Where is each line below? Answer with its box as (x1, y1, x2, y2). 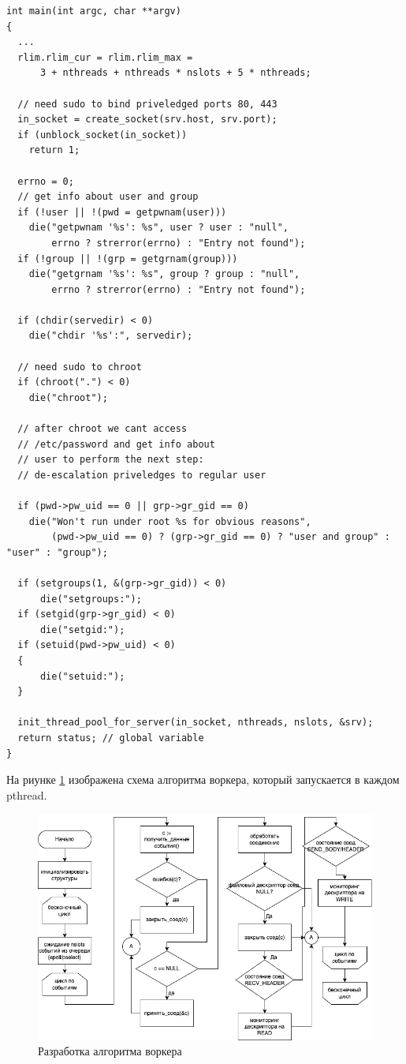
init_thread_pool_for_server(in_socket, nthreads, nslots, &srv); (17, 717, 374, 729)
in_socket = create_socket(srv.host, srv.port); (17, 114, 277, 126)
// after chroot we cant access (17, 423, 188, 435)
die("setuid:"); (39, 670, 125, 682)
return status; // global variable (17, 732, 204, 744)
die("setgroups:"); (39, 593, 142, 605)
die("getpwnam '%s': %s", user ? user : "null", (28, 222, 289, 234)
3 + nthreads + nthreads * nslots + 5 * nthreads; (39, 67, 311, 79)
